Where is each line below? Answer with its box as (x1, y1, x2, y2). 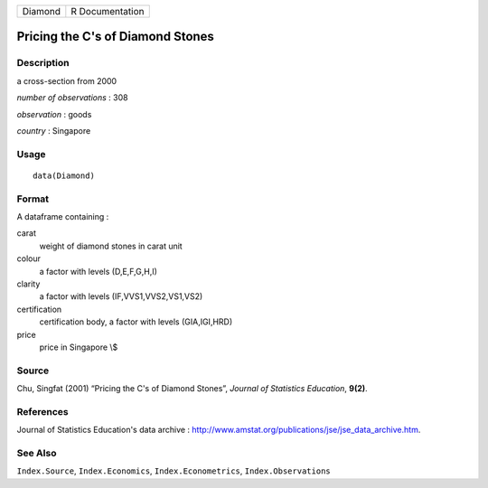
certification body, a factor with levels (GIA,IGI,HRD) (39, 316, 233, 327)
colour (16, 253, 41, 264)
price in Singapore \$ (39, 342, 118, 352)
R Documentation (70, 5, 145, 17)
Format (16, 192, 50, 205)
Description (16, 57, 70, 70)
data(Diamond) (33, 170, 95, 181)
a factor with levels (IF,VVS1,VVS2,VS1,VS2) (39, 291, 203, 302)
